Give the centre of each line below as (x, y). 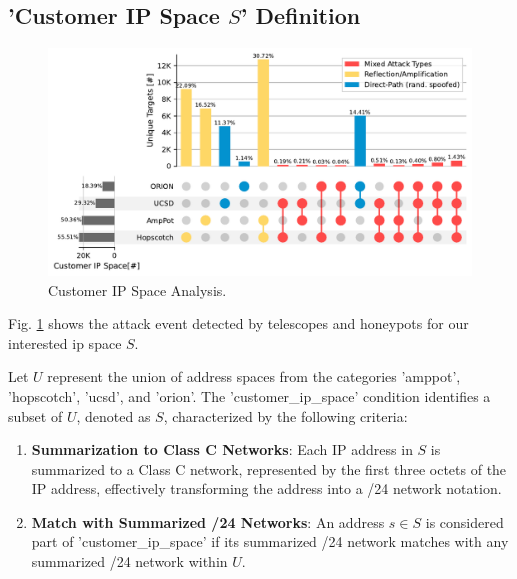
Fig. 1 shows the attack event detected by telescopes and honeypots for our (238, 323)
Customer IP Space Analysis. (137, 289)
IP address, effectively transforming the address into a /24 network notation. (266, 488)
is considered (464, 521)
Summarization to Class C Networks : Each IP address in (222, 449)
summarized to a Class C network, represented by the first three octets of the (269, 468)
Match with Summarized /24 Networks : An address (208, 521)
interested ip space (65, 342)
